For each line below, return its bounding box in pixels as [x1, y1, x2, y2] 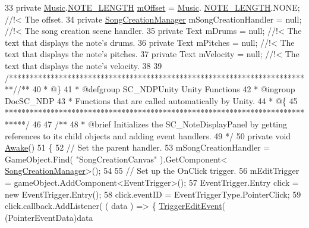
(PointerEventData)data [5, 211, 93, 223]
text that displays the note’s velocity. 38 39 [5, 59, 162, 71]
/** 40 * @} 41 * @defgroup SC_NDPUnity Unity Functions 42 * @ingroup [17, 83, 295, 95]
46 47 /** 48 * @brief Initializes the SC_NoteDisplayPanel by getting [32, 117, 288, 130]
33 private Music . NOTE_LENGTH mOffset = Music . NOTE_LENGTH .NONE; [5, 1, 300, 13]
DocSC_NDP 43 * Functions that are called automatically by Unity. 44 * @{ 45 [5, 94, 298, 107]
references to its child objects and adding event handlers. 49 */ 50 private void [5, 129, 291, 142]
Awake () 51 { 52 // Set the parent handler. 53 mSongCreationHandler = [5, 141, 270, 154]
